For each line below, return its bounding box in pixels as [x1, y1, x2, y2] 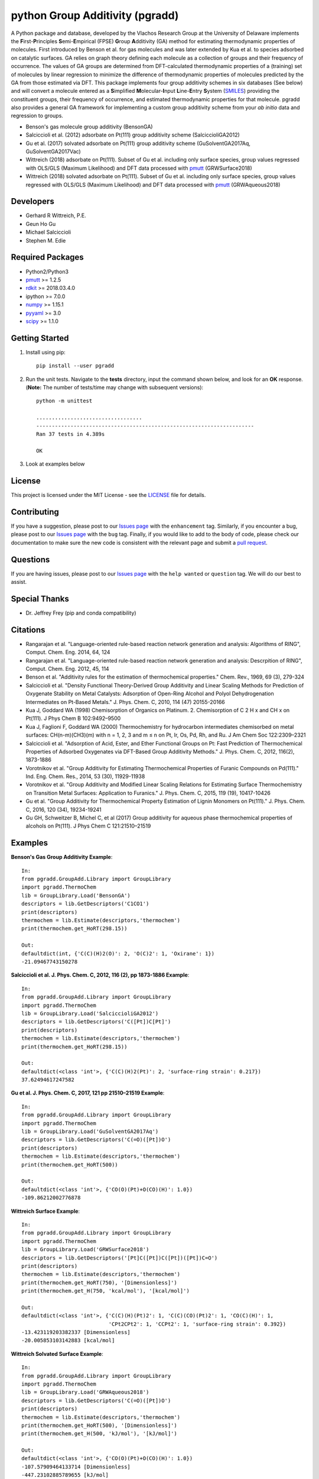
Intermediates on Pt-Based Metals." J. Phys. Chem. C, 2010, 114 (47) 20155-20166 [25, 698, 226, 705]
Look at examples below [25, 460, 85, 467]
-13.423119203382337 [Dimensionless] [21, 1329, 131, 1336]
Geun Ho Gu [25, 220, 56, 227]
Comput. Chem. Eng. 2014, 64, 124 [25, 648, 110, 656]
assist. [11, 579, 27, 585]
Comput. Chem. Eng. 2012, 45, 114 [25, 665, 109, 672]
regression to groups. [11, 112, 63, 120]
